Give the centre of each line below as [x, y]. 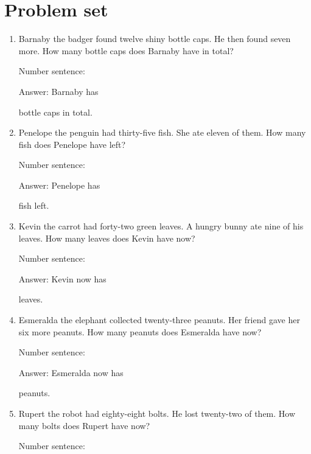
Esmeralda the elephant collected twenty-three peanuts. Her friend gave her [159, 320]
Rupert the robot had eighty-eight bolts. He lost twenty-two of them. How [157, 413]
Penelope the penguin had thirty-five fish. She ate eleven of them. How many [162, 132]
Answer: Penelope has [59, 185]
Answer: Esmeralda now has [71, 372]
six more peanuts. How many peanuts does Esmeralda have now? [140, 331]
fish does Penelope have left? [72, 144]
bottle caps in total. [55, 112]
